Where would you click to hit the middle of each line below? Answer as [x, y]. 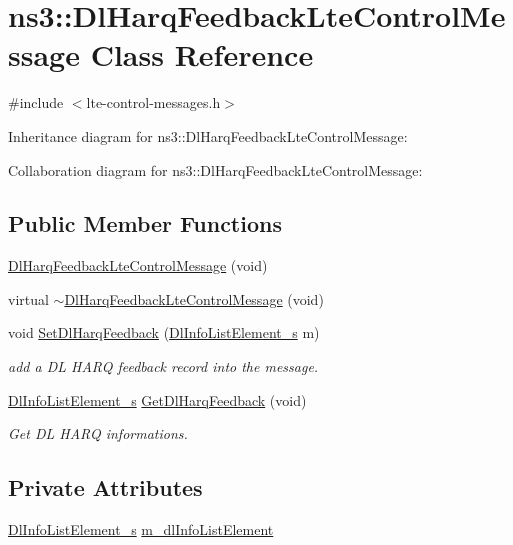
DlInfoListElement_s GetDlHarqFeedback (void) [157, 399]
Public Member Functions [145, 223]
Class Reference [202, 54]
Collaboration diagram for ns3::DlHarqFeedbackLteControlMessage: [215, 169]
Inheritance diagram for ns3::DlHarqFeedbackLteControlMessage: [208, 135]
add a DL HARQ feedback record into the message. [163, 366]
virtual [28, 298]
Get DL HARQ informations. [98, 433]
